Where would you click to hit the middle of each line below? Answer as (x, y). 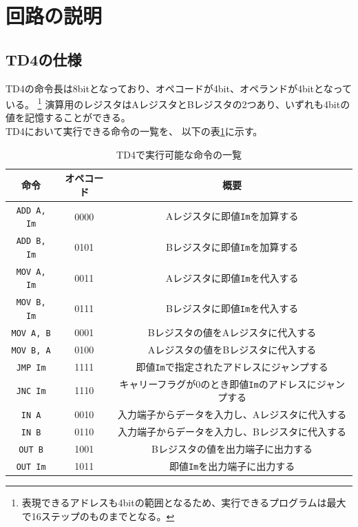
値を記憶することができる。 (68, 117)
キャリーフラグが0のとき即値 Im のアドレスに (218, 383)
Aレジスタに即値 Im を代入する (232, 277)
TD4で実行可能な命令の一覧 (179, 154)
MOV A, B (31, 333)
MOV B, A (31, 350)
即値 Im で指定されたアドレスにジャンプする (232, 366)
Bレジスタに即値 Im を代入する (232, 308)
